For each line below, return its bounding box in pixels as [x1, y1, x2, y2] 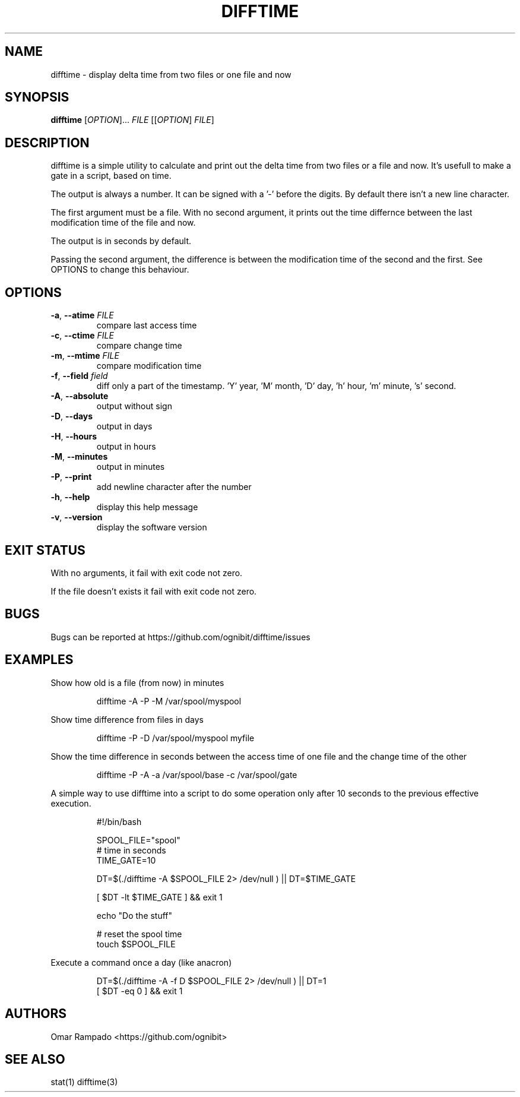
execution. [50, 798, 91, 808]
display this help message [96, 502, 198, 513]
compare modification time [96, 361, 202, 371]
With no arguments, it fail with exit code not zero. [50, 567, 243, 578]
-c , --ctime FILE [50, 330, 114, 341]
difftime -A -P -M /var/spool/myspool [96, 695, 242, 706]
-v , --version [50, 512, 103, 523]
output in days [96, 421, 153, 432]
